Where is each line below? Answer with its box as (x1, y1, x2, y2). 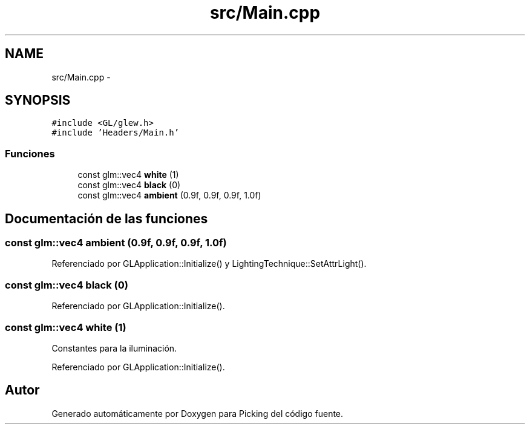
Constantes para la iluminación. (51, 342, 177, 353)
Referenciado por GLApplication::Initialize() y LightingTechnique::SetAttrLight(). (51, 258, 367, 269)
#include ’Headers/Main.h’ (51, 128, 180, 138)
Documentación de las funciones (5, 211, 208, 226)
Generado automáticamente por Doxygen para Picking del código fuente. (51, 408, 344, 419)
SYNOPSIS (5, 93, 71, 108)
